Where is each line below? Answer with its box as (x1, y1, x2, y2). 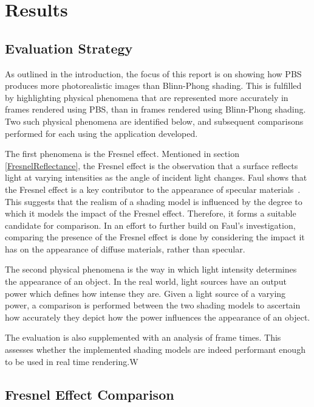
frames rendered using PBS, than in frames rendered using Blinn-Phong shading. (5, 103, 306, 116)
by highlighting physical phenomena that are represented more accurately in (5, 91, 288, 103)
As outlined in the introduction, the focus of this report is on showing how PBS (5, 67, 302, 80)
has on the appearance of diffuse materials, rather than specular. (5, 242, 245, 255)
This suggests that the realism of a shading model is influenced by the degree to (5, 195, 302, 207)
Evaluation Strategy (5, 38, 133, 57)
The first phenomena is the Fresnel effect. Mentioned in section (5, 147, 239, 160)
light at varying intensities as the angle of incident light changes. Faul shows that (5, 171, 307, 184)
